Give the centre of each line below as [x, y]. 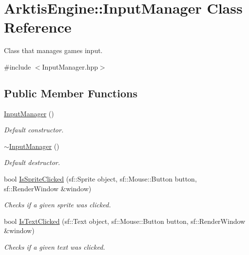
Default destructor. [32, 162]
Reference [38, 27]
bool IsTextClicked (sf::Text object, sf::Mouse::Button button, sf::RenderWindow [125, 221]
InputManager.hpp [70, 66]
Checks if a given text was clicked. [55, 247]
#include [18, 66]
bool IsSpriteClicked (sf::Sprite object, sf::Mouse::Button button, [100, 179]
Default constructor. [34, 130]
